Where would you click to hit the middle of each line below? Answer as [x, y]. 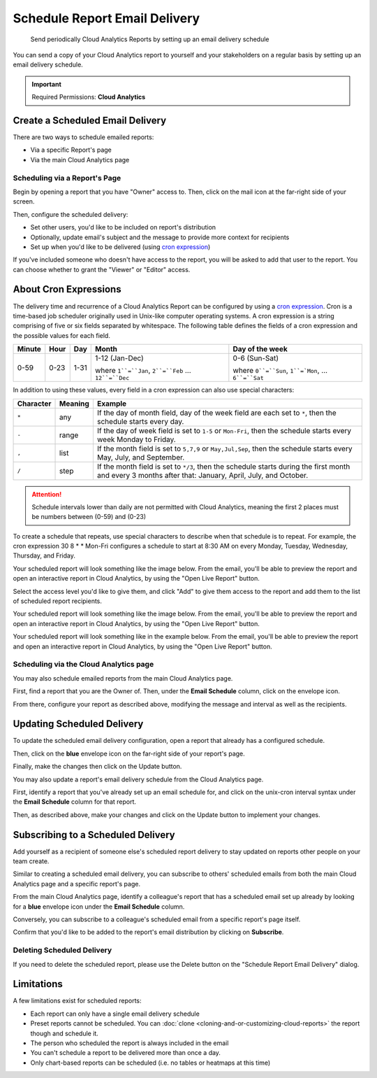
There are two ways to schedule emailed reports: [83, 137]
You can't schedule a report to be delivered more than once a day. [126, 1053]
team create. [31, 861]
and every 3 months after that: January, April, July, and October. [202, 475]
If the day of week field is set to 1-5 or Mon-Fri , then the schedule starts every [224, 430]
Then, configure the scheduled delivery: [71, 214]
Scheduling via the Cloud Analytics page [83, 665]
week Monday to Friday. [136, 439]
